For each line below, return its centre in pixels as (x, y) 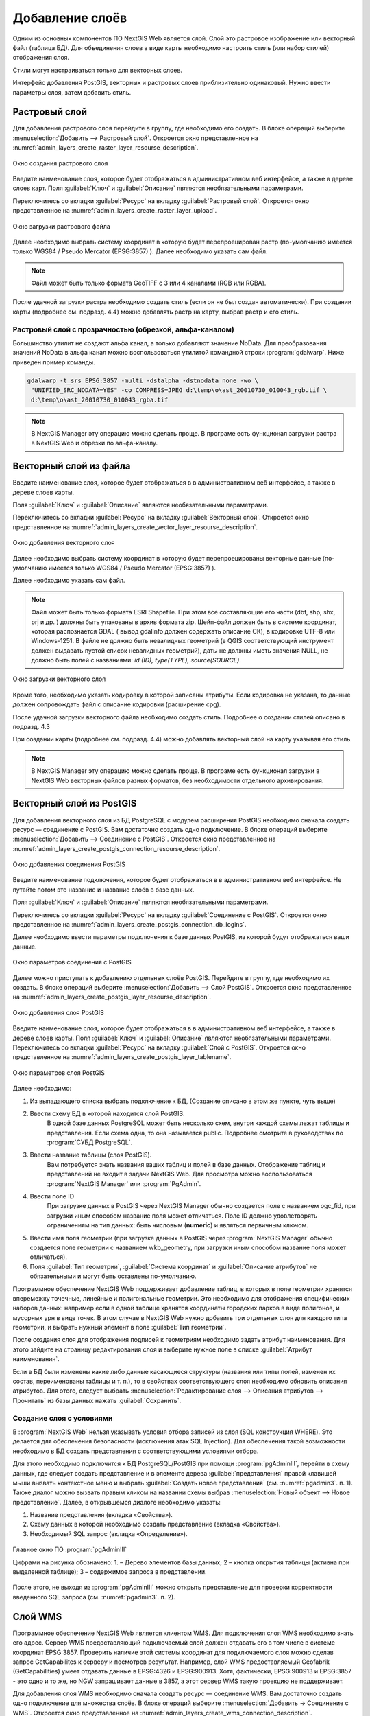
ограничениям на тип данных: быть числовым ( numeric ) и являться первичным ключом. (177, 1225)
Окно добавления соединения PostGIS (69, 864)
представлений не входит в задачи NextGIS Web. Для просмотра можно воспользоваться (180, 1174)
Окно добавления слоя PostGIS (58, 1012)
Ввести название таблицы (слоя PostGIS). (91, 1155)
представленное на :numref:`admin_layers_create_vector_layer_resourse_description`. (135, 527)
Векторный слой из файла (72, 466)
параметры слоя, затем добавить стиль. (72, 92)
